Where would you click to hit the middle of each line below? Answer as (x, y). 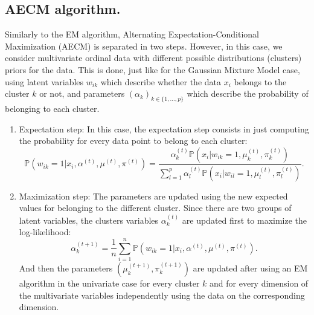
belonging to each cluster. (52, 108)
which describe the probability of (248, 93)
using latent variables (44, 81)
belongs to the (260, 81)
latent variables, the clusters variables (89, 220)
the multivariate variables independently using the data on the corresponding (162, 295)
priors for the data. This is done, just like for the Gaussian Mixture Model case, (152, 69)
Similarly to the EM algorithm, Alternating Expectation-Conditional (132, 34)
